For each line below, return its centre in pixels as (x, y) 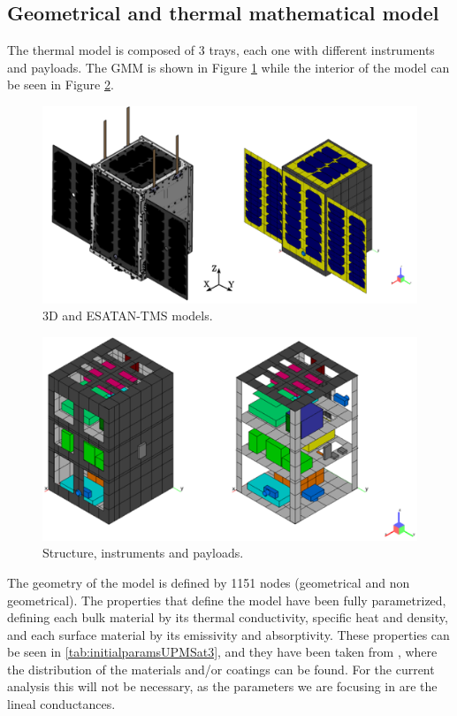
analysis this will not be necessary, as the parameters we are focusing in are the (222, 686)
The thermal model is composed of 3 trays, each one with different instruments (221, 50)
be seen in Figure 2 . (61, 85)
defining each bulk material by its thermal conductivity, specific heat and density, (228, 617)
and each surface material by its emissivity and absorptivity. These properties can (228, 634)
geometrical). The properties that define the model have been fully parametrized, (227, 600)
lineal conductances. (61, 704)
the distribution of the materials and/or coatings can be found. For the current (221, 669)
